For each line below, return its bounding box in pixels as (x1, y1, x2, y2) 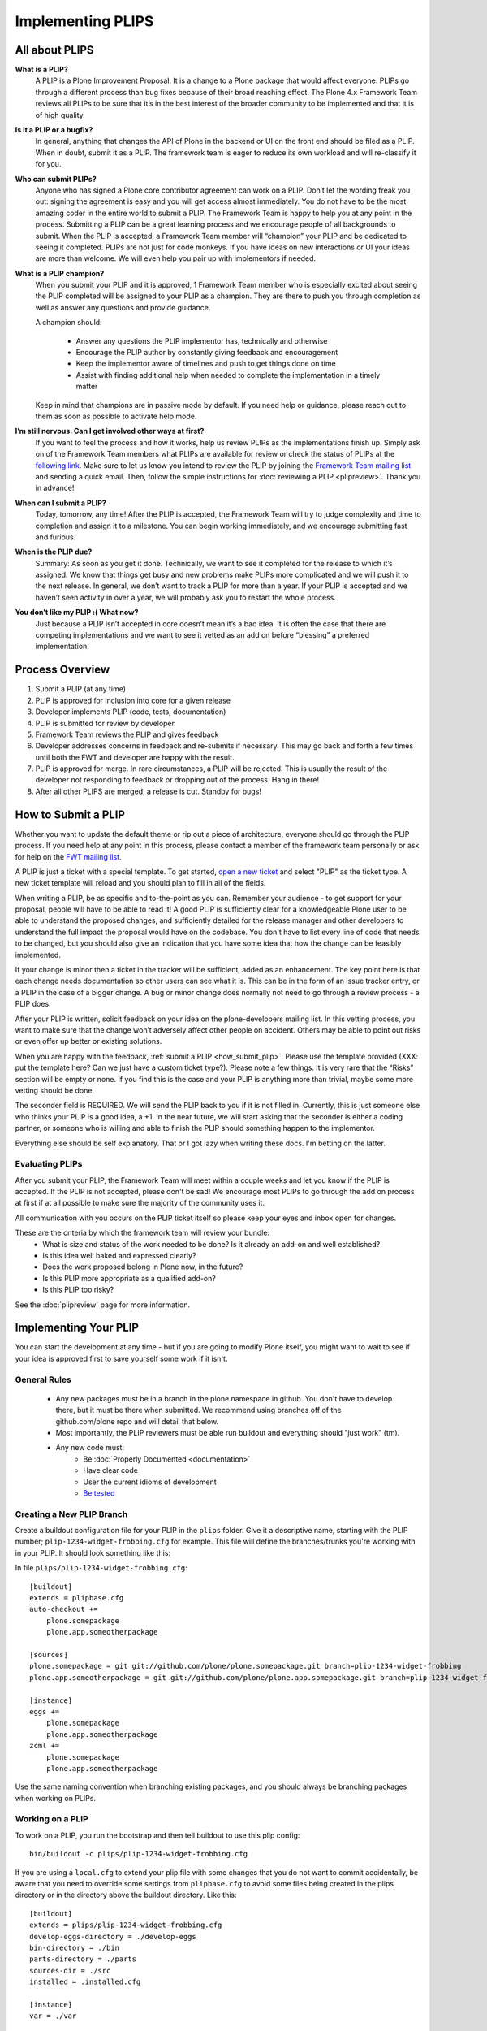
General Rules (15, 1374, 72, 1385)
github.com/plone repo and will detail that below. (55, 1416, 219, 1426)
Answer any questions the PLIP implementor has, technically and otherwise (75, 336, 328, 345)
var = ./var (29, 2012, 77, 2020)
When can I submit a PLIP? (15, 498, 107, 508)
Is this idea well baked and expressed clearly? (42, 1251, 196, 1260)
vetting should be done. (15, 1085, 95, 1095)
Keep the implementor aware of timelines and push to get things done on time (75, 358, 336, 369)
